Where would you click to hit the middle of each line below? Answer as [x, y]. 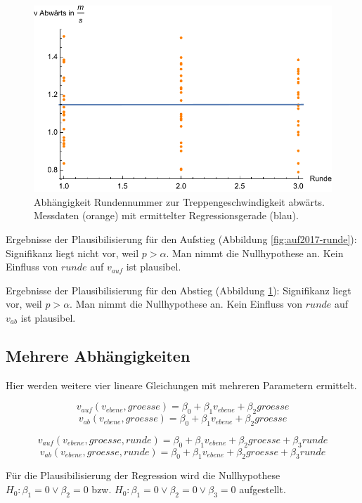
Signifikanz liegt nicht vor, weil [72, 253]
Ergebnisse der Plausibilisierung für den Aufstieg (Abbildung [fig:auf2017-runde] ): [181, 239]
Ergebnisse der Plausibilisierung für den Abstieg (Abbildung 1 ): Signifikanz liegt [179, 290]
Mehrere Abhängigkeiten [98, 355]
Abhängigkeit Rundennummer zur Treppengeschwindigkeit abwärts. [179, 201]
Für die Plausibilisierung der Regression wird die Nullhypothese [143, 475]
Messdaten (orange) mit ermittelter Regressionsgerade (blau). [166, 215]
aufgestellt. [263, 489]
